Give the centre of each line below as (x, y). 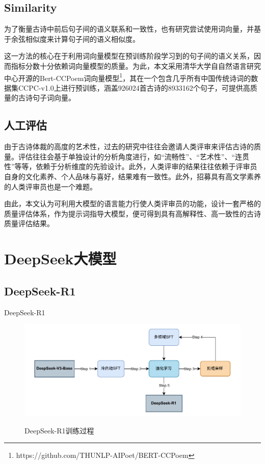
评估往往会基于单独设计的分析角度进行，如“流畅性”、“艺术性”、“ (127, 156)
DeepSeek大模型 (60, 258)
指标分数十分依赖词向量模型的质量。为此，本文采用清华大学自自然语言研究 (136, 65)
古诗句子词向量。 (47, 98)
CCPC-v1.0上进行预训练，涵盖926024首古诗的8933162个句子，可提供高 (134, 87)
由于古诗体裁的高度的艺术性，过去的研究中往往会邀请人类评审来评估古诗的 (129, 146)
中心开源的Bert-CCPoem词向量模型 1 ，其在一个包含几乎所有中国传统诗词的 (128, 77)
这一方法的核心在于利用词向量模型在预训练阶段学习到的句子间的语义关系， (129, 56)
